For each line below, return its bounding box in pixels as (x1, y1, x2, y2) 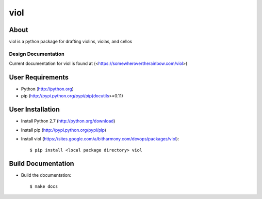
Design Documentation (9, 50, 65, 57)
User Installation (9, 106, 60, 114)
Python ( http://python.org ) (21, 86, 74, 92)
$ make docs (30, 184, 58, 189)
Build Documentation (9, 160, 75, 168)
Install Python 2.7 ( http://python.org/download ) (21, 118, 115, 124)
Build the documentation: (21, 172, 71, 178)
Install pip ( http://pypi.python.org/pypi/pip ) (21, 127, 107, 133)
